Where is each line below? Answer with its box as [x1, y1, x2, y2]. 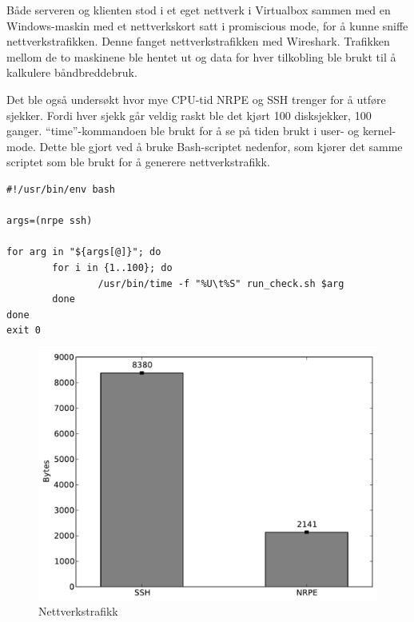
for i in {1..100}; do [52, 261, 173, 273]
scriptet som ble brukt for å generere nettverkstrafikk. [6, 154, 270, 170]
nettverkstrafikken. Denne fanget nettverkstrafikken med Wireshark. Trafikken [6, 33, 390, 50]
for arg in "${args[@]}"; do [6, 246, 161, 258]
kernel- [363, 122, 396, 139]
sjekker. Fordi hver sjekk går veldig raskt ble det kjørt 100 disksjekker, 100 [6, 106, 372, 123]
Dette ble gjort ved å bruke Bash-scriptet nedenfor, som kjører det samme [39, 138, 403, 154]
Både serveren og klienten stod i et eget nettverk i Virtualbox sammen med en [6, 2, 391, 18]
